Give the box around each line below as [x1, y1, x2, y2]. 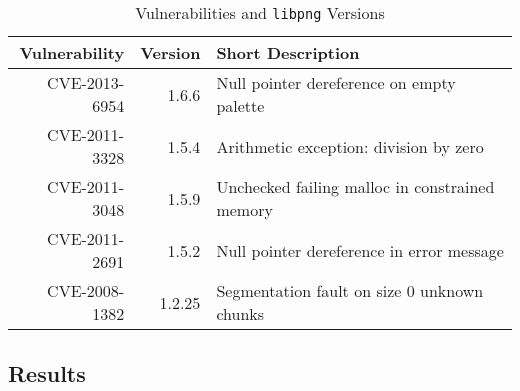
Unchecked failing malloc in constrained [216, 175, 495, 198]
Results [8, 358, 86, 389]
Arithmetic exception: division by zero [216, 134, 484, 158]
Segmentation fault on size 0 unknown [216, 279, 484, 302]
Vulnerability [19, 41, 125, 64]
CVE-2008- [47, 279, 125, 302]
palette [216, 94, 265, 117]
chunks [216, 302, 265, 325]
